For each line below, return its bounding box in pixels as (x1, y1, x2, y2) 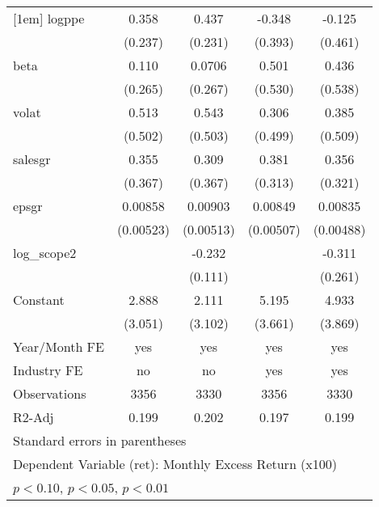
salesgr (13, 150, 51, 168)
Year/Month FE (13, 337, 104, 356)
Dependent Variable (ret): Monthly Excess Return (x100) (13, 454, 338, 473)
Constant (13, 290, 65, 309)
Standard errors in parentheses (13, 431, 187, 450)
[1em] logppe (13, 9, 85, 27)
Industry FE (13, 361, 83, 379)
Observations (13, 384, 86, 403)
